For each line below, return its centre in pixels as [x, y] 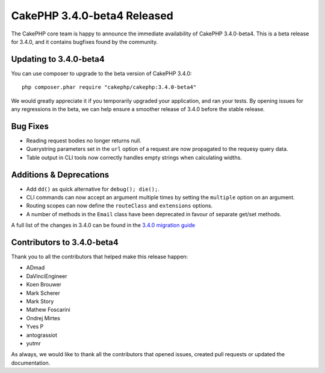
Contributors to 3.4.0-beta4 [65, 242]
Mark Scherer [43, 293]
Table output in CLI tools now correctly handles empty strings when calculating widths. [134, 157]
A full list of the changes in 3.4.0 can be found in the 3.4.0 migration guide [103, 225]
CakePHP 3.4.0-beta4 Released [92, 16]
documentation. [31, 363]
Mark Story [40, 302]
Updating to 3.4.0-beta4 [58, 59]
